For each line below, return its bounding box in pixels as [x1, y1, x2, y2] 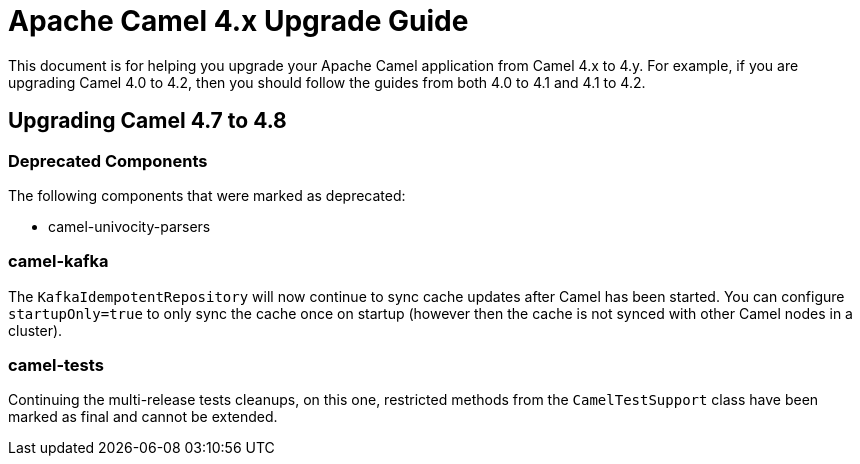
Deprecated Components [8, 150, 208, 171]
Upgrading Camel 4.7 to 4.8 [8, 108, 287, 134]
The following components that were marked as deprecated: [8, 186, 406, 204]
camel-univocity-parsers [48, 217, 211, 235]
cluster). [8, 321, 63, 339]
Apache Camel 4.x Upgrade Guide [8, 4, 469, 38]
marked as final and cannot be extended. [8, 408, 278, 426]
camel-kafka [8, 251, 109, 272]
